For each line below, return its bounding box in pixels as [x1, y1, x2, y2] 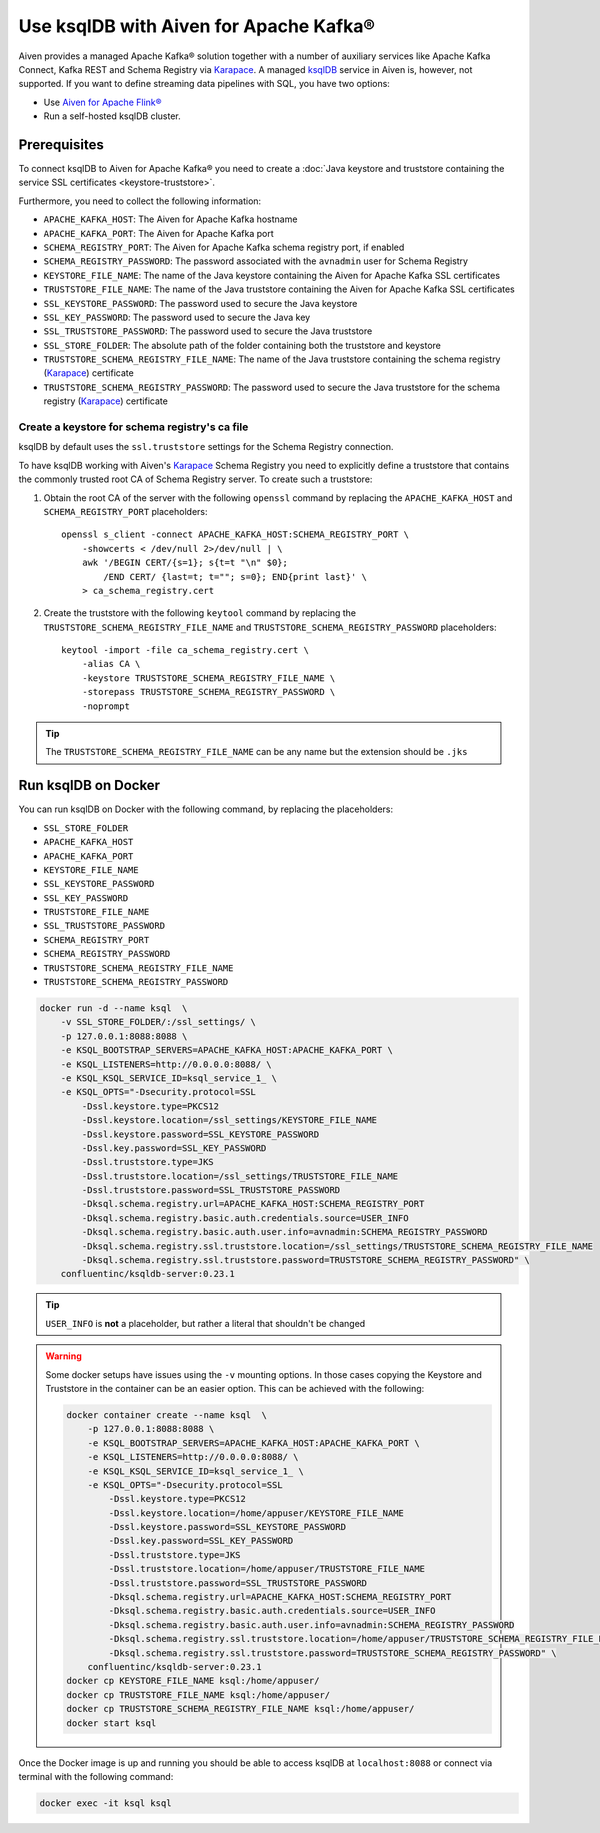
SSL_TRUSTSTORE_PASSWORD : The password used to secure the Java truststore [43, 325, 373, 337]
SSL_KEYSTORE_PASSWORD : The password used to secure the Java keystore [43, 297, 358, 309]
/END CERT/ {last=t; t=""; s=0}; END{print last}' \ [103, 571, 367, 582]
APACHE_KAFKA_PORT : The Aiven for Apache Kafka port [43, 227, 274, 239]
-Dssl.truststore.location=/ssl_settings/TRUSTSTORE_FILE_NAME [81, 1170, 399, 1182]
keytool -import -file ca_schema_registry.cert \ [61, 645, 310, 656]
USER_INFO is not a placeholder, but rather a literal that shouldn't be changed [45, 1317, 366, 1329]
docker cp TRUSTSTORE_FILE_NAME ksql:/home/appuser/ [66, 1689, 331, 1700]
